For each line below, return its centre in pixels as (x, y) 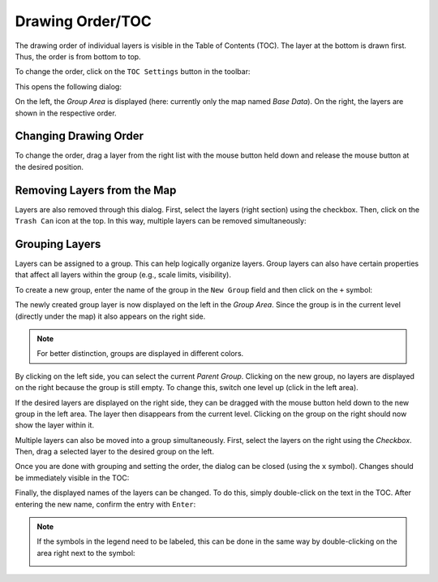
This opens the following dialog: (68, 86)
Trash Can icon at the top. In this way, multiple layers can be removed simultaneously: (161, 221)
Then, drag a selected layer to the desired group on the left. (115, 452)
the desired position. (49, 167)
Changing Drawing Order (79, 136)
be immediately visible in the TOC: (72, 478)
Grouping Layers (58, 244)
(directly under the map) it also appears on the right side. (110, 316)
